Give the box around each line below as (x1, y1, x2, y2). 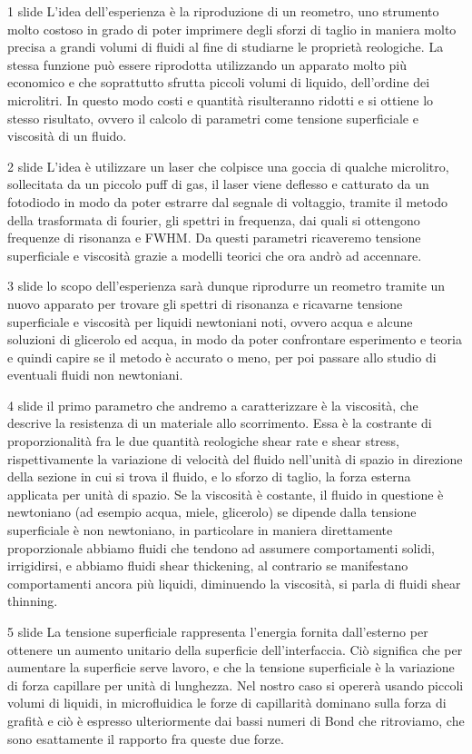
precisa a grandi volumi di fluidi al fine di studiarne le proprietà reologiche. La (7, 37, 444, 56)
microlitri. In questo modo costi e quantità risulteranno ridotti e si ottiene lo (7, 90, 434, 109)
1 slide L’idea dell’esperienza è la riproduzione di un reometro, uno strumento (7, 2, 439, 20)
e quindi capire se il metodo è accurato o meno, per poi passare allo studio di (7, 347, 437, 366)
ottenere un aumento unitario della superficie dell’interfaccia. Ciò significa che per (7, 640, 463, 659)
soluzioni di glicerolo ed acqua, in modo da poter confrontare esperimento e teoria (7, 330, 462, 349)
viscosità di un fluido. (7, 126, 127, 145)
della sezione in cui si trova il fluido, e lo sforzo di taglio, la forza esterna (7, 467, 411, 486)
